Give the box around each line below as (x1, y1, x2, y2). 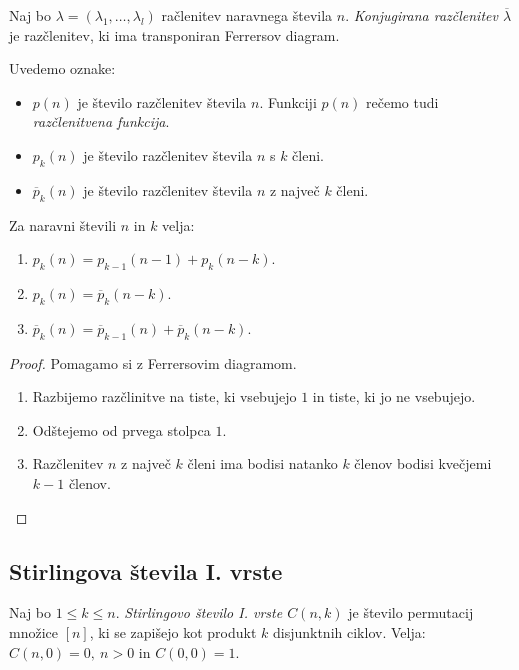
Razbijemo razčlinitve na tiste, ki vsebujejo (32, 386, 297, 407)
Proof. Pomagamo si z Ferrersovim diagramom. (9, 352, 297, 373)
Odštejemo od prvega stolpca (32, 419, 211, 440)
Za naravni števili (9, 214, 117, 235)
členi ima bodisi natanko (187, 453, 338, 474)
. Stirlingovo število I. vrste (115, 602, 283, 623)
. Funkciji (259, 91, 317, 112)
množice (9, 621, 58, 642)
